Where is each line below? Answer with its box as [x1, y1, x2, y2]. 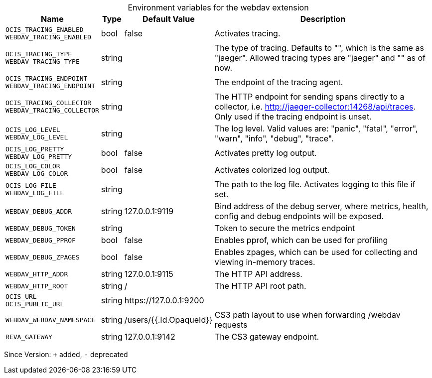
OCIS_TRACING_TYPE [5, 50, 72, 58]
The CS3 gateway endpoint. [214, 332, 319, 342]
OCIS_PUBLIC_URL [5, 300, 64, 308]
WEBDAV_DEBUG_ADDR [5, 207, 72, 215]
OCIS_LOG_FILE [5, 182, 56, 189]
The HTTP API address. [214, 269, 302, 279]
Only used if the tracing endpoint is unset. [214, 112, 372, 122]
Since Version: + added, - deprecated [4, 350, 128, 359]
